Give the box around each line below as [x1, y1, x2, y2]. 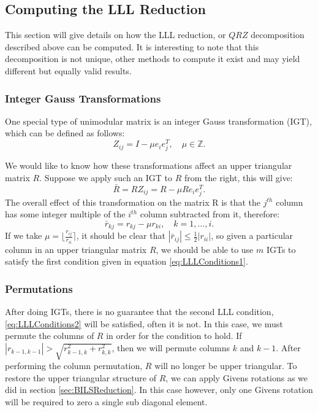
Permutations [5, 281, 73, 296]
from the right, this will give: [184, 171, 293, 184]
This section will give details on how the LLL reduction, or [5, 28, 226, 41]
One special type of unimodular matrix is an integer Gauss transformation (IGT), [5, 114, 312, 127]
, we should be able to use [156, 243, 254, 255]
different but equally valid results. [5, 64, 132, 77]
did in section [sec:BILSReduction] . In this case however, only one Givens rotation [5, 383, 313, 396]
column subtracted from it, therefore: [140, 208, 280, 220]
